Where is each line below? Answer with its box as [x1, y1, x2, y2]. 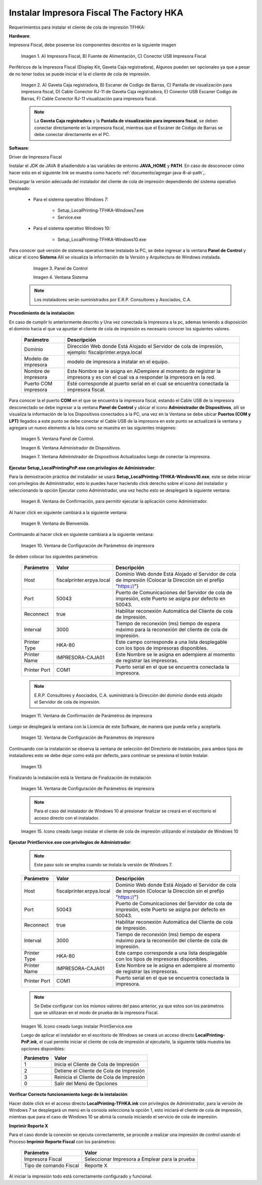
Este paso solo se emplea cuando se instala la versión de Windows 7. [34, 862, 173, 868]
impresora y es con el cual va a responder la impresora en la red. [67, 374, 216, 381]
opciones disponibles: [21, 1046, 65, 1051]
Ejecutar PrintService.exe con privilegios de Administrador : [9, 840, 132, 845]
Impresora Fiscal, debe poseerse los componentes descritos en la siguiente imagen [9, 42, 177, 48]
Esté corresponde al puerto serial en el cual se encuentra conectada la [67, 380, 229, 387]
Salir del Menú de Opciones [54, 1080, 117, 1087]
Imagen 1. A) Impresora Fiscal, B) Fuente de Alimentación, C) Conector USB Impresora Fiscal [21, 53, 206, 59]
